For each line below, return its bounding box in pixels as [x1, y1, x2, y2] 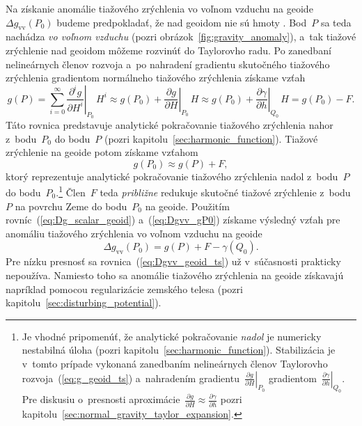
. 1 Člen [56, 183, 86, 199]
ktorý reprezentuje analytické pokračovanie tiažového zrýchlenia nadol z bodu [6, 168, 338, 183]
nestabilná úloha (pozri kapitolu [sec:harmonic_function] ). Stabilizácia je [22, 342, 336, 357]
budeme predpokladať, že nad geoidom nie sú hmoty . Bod [56, 15, 307, 29]
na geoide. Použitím [145, 198, 230, 213]
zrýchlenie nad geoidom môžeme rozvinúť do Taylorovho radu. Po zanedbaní [6, 42, 331, 57]
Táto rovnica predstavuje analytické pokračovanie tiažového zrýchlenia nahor [6, 117, 333, 132]
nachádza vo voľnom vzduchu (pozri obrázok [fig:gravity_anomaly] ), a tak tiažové [6, 29, 356, 44]
